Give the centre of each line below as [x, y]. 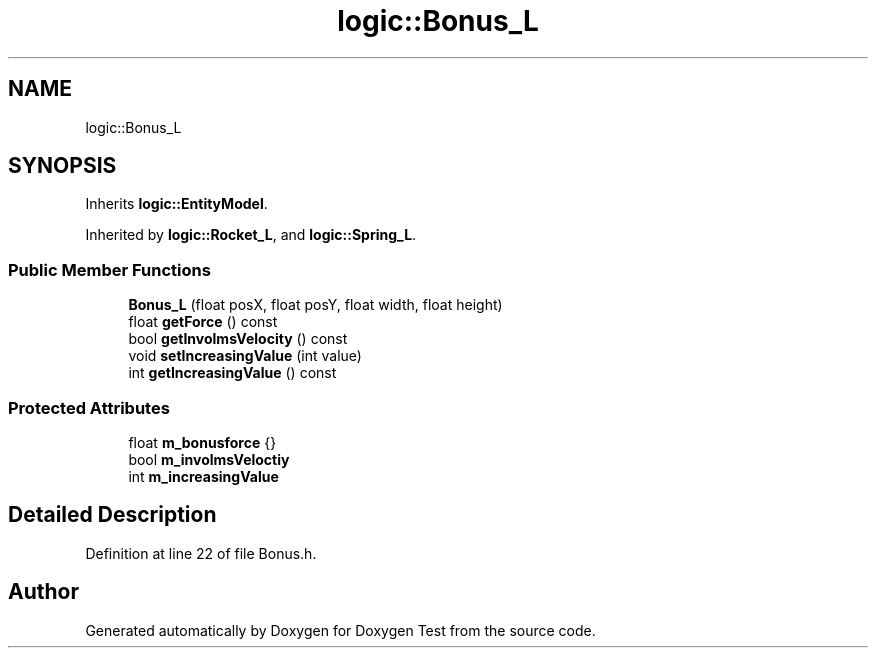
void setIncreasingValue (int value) [245, 356]
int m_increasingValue [203, 476]
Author [43, 592]
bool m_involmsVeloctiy [209, 459]
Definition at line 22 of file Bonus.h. [201, 553]
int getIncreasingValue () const [232, 373]
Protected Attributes [89, 407]
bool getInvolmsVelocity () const [238, 339]
